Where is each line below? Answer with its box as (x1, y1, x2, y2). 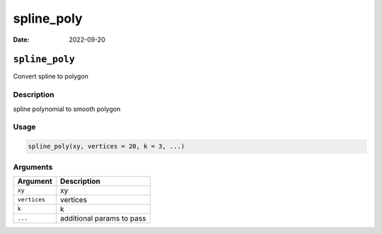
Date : (13, 35, 30, 44)
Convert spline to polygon (13, 72, 88, 81)
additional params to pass (60, 213, 146, 223)
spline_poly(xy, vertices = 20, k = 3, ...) (28, 142, 185, 151)
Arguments (13, 162, 53, 172)
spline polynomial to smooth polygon (13, 105, 121, 113)
